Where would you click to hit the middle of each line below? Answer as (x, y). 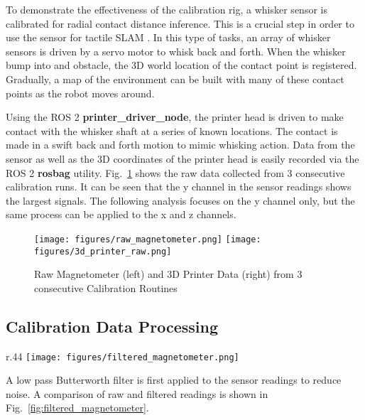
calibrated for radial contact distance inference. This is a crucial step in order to (180, 23)
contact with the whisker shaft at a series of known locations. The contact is (172, 130)
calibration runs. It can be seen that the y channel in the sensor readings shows (179, 187)
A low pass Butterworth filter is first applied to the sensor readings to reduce (174, 380)
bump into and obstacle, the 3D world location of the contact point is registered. (181, 65)
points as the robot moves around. (80, 93)
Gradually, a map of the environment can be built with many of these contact (175, 79)
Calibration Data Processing (112, 326)
